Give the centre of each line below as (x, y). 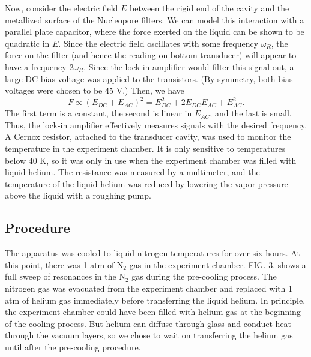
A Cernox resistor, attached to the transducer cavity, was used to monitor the (148, 136)
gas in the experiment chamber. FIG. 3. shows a (218, 264)
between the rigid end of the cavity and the (210, 8)
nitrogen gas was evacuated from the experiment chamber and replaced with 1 (149, 288)
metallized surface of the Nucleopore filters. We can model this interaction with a (155, 19)
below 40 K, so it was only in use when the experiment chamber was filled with (151, 160)
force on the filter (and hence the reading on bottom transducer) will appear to (151, 55)
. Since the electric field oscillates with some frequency (159, 43)
